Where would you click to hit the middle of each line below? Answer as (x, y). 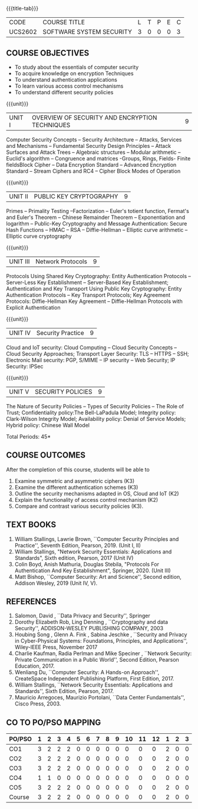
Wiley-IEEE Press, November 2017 (56, 647)
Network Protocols (61, 261)
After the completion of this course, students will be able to (78, 469)
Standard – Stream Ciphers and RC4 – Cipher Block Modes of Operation (93, 171)
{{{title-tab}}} (22, 8)
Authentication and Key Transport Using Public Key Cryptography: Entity (94, 289)
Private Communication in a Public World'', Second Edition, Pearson (97, 660)
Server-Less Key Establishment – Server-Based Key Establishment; (88, 282)
